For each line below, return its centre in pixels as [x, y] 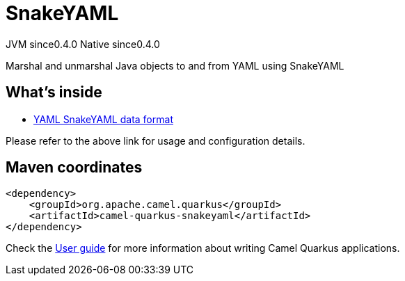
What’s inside [54, 93]
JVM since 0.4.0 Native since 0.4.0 [83, 44]
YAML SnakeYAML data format [103, 119]
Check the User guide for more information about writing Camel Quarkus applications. [203, 248]
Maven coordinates [74, 168]
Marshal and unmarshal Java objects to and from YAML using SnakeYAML [175, 65]
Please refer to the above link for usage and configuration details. [156, 140]
